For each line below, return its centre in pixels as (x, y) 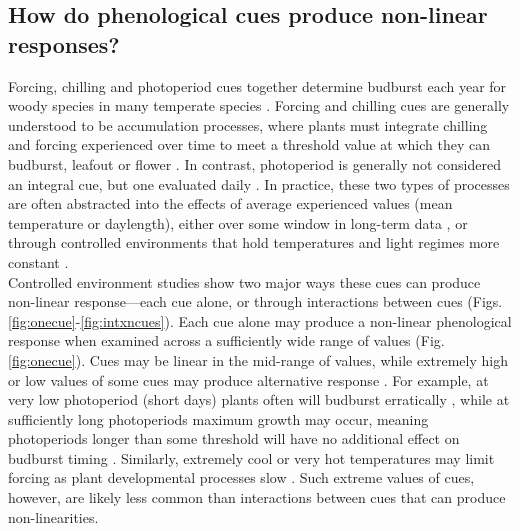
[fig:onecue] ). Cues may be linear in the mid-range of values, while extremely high (258, 359)
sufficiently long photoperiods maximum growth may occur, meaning (218, 418)
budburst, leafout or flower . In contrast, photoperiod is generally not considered (254, 163)
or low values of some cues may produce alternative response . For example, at (248, 379)
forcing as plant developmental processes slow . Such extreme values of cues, (241, 477)
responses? (64, 43)
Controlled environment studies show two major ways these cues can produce (244, 281)
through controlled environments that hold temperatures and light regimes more (254, 242)
